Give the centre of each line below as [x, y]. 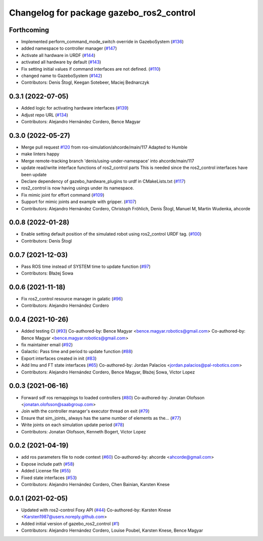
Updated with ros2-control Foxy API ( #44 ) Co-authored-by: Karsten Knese [96, 510]
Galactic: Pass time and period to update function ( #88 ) [77, 352]
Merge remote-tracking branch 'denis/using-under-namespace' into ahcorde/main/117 [108, 161]
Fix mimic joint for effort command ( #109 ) [63, 195]
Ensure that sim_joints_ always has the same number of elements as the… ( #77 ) [101, 418]
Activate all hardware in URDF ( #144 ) [58, 55]
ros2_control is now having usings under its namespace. [77, 188]
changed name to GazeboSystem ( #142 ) [62, 76]
